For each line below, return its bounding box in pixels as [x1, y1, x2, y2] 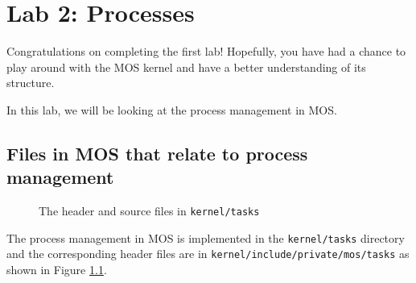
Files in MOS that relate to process [6, 140, 308, 165]
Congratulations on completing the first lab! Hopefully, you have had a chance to [6, 43, 406, 60]
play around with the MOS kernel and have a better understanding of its [6, 58, 366, 75]
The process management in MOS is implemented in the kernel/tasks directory [6, 229, 405, 246]
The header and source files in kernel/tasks [39, 202, 260, 219]
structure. [6, 74, 55, 91]
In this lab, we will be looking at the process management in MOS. [6, 101, 337, 118]
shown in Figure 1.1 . [6, 261, 107, 278]
